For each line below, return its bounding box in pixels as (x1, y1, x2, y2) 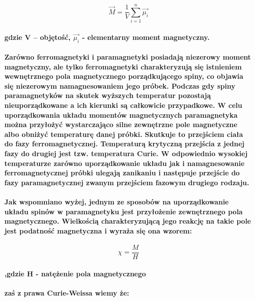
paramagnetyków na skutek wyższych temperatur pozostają (4, 90, 211, 100)
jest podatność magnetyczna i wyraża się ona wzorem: (4, 225, 192, 235)
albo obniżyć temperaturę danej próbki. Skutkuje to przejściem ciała (4, 129, 243, 139)
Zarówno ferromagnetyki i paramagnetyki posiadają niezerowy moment (4, 52, 251, 62)
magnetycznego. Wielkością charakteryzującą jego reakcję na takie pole (4, 216, 251, 226)
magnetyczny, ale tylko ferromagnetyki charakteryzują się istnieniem (4, 61, 242, 71)
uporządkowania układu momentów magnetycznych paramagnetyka (4, 109, 238, 120)
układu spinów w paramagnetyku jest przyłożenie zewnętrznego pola (4, 206, 243, 216)
